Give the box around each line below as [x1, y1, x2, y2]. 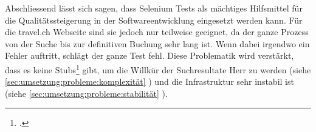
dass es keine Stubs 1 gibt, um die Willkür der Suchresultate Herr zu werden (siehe [5, 61, 311, 76]
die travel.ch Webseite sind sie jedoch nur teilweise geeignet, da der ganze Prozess [5, 25, 309, 38]
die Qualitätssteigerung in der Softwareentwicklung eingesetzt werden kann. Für [5, 13, 303, 26]
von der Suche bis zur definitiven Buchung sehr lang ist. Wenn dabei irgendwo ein [5, 37, 310, 50]
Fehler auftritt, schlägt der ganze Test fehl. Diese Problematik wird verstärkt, [5, 49, 294, 62]
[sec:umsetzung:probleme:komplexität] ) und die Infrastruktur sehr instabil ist [5, 75, 294, 88]
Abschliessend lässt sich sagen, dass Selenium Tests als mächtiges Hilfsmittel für [5, 2, 303, 14]
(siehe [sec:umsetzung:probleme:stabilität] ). [5, 87, 168, 99]
